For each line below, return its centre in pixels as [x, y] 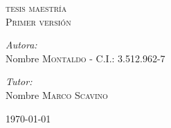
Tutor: [19, 81]
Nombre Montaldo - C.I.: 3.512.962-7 [85, 58]
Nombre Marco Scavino [57, 94]
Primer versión [38, 21]
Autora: [21, 45]
